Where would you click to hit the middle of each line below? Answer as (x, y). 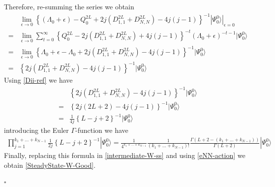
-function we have (102, 130)
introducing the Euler (36, 130)
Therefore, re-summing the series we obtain (69, 6)
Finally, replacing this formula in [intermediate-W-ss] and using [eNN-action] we (125, 155)
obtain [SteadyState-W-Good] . (50, 165)
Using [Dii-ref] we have (38, 79)
